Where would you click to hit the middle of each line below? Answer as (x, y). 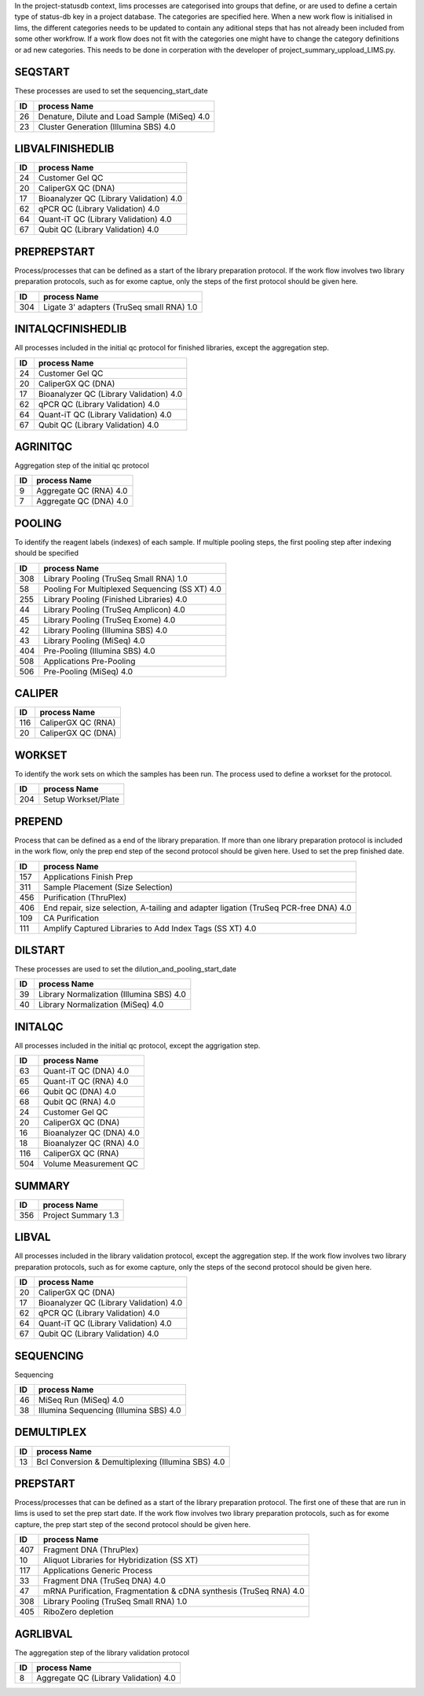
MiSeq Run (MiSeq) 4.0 (81, 1400)
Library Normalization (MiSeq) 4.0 (101, 1004)
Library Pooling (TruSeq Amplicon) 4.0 (115, 609)
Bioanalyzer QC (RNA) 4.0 (91, 1144)
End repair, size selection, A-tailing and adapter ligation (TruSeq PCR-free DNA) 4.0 (198, 908)
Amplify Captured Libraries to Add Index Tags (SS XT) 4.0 (150, 928)
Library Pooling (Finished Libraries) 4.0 (115, 599)
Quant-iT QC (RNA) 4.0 (86, 1081)
